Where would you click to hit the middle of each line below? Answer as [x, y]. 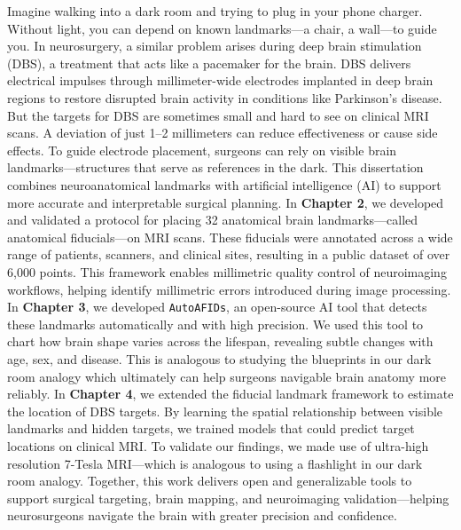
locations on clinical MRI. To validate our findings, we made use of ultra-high [218, 445]
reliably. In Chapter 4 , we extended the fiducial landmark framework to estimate [230, 394]
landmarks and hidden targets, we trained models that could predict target [211, 428]
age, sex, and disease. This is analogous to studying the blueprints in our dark [219, 358]
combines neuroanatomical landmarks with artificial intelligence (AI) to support [224, 184]
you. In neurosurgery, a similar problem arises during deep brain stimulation [215, 46]
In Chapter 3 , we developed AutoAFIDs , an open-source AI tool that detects [217, 307]
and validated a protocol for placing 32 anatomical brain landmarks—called [213, 220]
